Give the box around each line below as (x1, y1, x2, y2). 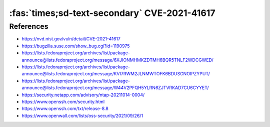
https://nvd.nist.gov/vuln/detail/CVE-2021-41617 (21, 36, 121, 42)
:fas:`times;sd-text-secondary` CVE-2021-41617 (9, 7, 215, 18)
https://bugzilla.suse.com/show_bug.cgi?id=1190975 (21, 43, 130, 49)
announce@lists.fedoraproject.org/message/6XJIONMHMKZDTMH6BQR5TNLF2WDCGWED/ (21, 57, 213, 63)
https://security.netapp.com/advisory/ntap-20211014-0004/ (21, 92, 145, 98)
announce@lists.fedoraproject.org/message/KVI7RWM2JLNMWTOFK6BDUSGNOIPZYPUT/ (21, 71, 210, 77)
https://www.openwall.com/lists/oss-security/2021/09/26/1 (21, 113, 143, 119)
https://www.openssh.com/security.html (21, 99, 105, 105)
